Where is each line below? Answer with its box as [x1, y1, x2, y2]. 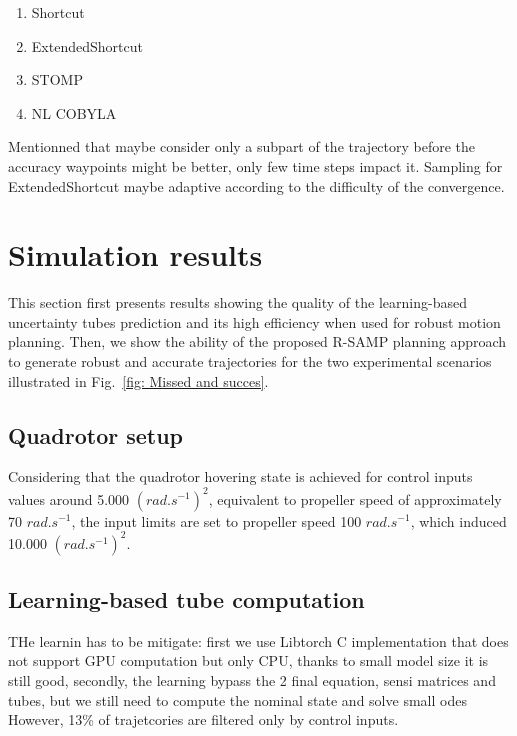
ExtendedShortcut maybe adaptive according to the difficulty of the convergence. [8, 175, 505, 196]
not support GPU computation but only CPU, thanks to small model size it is [8, 650, 489, 671]
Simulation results [8, 234, 263, 275]
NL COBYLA [31, 102, 117, 123]
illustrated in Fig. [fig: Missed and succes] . [8, 370, 269, 391]
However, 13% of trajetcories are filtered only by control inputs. [8, 709, 399, 730]
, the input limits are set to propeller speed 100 [71, 510, 362, 531]
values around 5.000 [8, 488, 130, 509]
